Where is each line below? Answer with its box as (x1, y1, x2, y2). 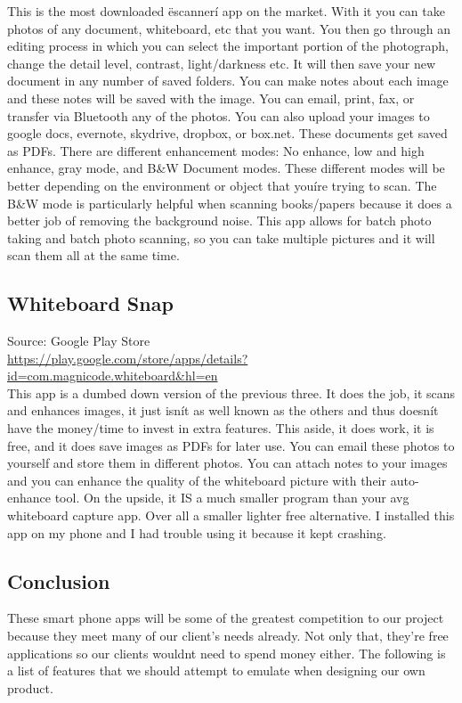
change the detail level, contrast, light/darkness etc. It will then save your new (7, 53, 436, 72)
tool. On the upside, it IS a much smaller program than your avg (54, 488, 409, 507)
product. (7, 678, 53, 697)
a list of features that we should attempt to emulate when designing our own (7, 661, 426, 680)
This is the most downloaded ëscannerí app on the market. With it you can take (7, 2, 445, 20)
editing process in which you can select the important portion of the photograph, (7, 37, 449, 55)
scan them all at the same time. (7, 246, 180, 265)
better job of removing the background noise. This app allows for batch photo (7, 211, 432, 230)
